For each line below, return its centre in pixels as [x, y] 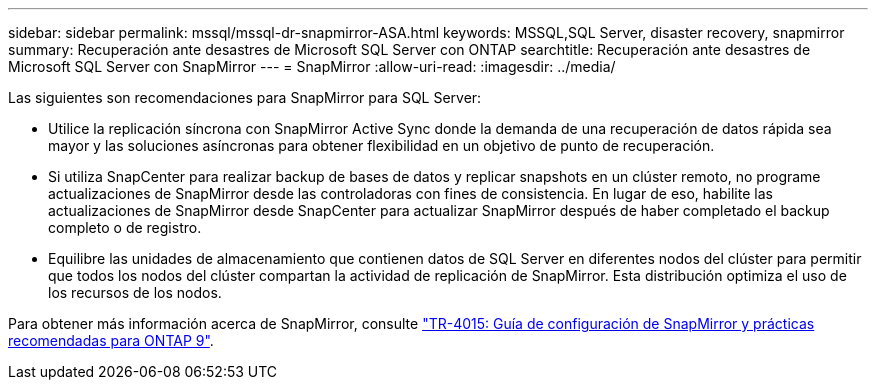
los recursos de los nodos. [135, 292]
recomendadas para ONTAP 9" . [111, 340]
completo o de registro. [125, 227]
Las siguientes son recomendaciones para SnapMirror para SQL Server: [245, 97]
